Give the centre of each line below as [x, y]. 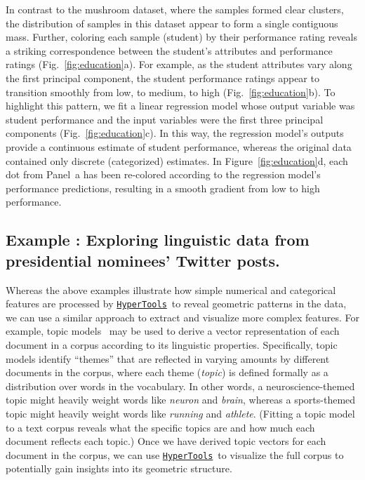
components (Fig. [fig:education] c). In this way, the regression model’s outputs [175, 133]
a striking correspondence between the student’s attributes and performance [169, 50]
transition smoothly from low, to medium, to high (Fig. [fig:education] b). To [171, 92]
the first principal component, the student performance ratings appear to [162, 78]
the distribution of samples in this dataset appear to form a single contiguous [172, 23]
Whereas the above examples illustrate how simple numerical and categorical [171, 289]
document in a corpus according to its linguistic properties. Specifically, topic [172, 344]
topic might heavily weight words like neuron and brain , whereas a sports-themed [181, 400]
